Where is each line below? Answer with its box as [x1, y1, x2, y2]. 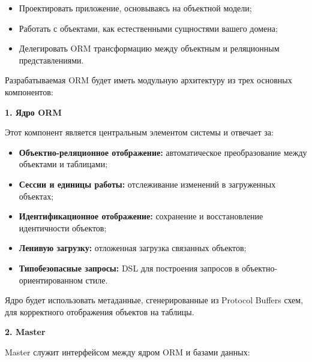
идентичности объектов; [19, 221, 107, 234]
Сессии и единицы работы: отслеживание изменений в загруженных [19, 177, 276, 190]
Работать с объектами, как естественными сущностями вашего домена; [19, 22, 278, 34]
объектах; [19, 189, 54, 202]
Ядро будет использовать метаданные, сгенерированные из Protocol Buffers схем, [5, 294, 304, 306]
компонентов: [5, 85, 53, 98]
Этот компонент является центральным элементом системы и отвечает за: [5, 126, 274, 138]
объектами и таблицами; [19, 158, 108, 170]
